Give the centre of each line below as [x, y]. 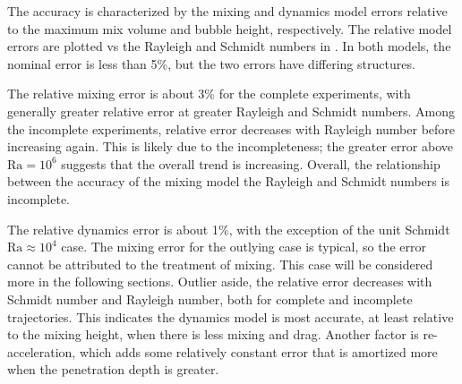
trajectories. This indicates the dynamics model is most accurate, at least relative [231, 316]
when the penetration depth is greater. [113, 369]
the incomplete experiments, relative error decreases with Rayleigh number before [231, 128]
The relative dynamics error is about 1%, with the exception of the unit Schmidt [229, 229]
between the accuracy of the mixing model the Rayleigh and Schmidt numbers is [228, 181]
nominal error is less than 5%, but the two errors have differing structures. [211, 63]
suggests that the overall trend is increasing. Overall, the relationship [251, 163]
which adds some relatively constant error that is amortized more [258, 351]
